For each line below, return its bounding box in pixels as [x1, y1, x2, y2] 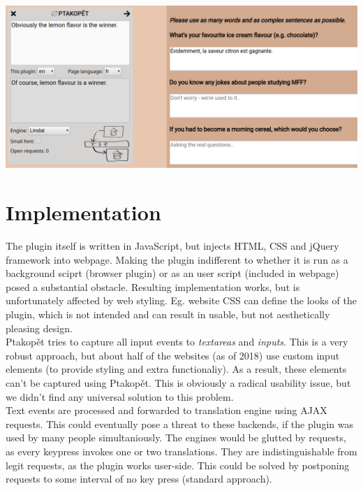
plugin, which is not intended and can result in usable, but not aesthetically [6, 307, 330, 321]
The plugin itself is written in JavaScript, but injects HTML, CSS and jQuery [6, 239, 339, 253]
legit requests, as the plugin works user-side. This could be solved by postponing [6, 457, 350, 472]
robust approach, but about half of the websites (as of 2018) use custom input [6, 348, 340, 362]
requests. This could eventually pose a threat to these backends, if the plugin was [6, 416, 353, 431]
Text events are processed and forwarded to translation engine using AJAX [6, 403, 327, 418]
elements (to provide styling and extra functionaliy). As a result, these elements [6, 362, 347, 376]
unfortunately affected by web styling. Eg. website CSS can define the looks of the [6, 293, 357, 308]
